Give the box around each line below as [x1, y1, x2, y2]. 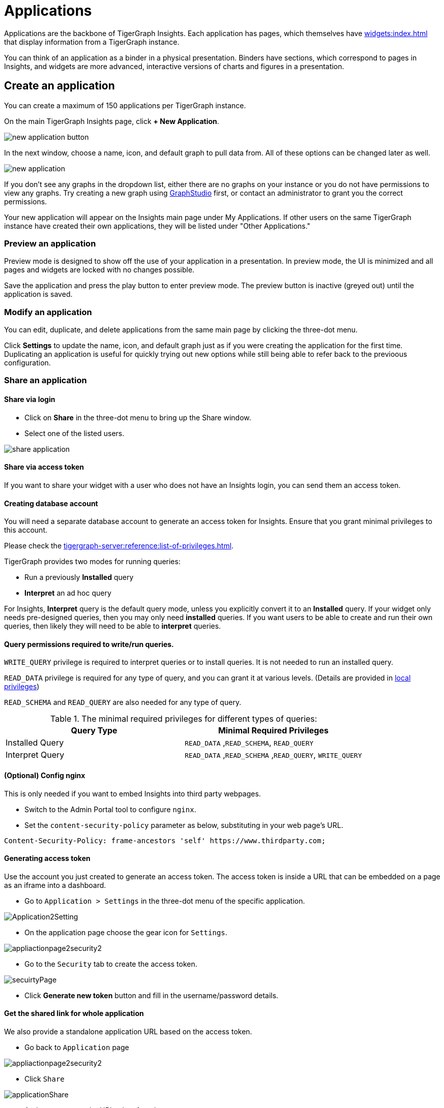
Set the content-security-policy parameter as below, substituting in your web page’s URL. [24, 820, 343, 829]
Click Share [24, 1074, 65, 1083]
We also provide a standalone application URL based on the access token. [4, 1027, 252, 1036]
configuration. [4, 358, 51, 367]
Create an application [4, 79, 115, 93]
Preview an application [4, 238, 96, 249]
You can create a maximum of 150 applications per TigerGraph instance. [4, 101, 246, 110]
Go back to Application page [24, 1043, 129, 1052]
